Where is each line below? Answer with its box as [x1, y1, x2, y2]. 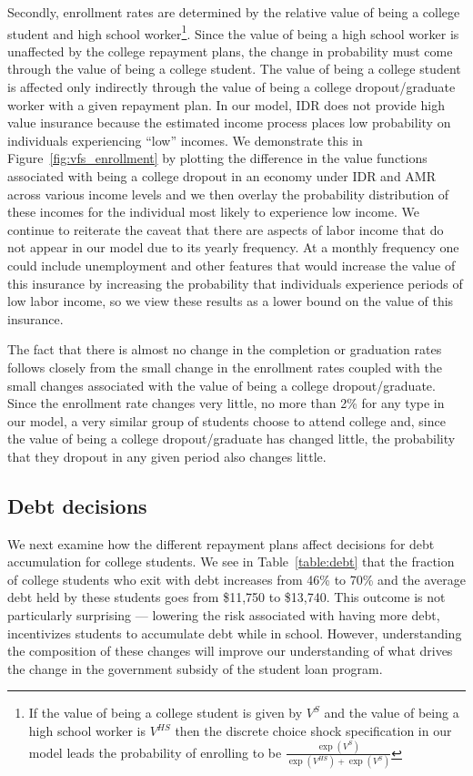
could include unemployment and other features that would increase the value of [7, 255, 456, 274]
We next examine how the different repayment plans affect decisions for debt [7, 534, 435, 553]
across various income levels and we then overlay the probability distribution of [7, 184, 449, 203]
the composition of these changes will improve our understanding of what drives [7, 641, 453, 660]
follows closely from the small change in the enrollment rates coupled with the [7, 357, 442, 376]
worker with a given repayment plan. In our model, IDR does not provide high [7, 95, 445, 114]
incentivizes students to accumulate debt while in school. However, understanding [7, 623, 462, 642]
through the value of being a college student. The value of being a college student [7, 59, 461, 78]
